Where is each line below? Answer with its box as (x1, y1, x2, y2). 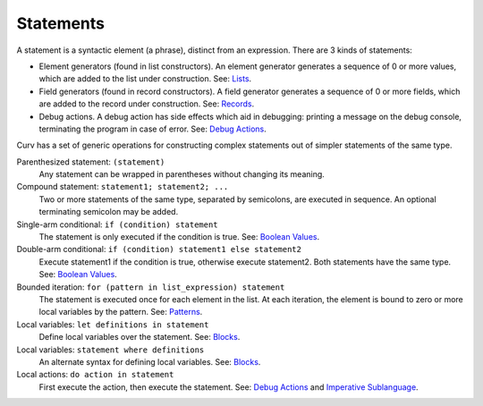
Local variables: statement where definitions (16, 344, 205, 355)
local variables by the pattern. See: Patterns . (38, 307, 203, 317)
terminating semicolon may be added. (38, 207, 179, 217)
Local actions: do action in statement (16, 369, 174, 380)
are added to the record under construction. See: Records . (38, 98, 255, 109)
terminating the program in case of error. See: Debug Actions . (38, 123, 267, 134)
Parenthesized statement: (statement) (16, 156, 165, 167)
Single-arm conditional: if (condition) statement (16, 219, 218, 230)
